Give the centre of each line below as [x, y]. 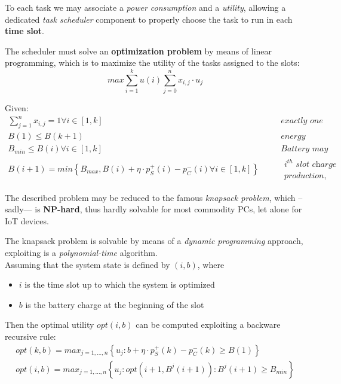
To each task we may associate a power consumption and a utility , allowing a [145, 7]
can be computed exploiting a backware [208, 324]
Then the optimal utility [50, 324]
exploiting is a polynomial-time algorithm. [81, 253]
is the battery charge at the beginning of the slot [115, 304]
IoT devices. [27, 220]
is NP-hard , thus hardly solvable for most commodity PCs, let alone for [168, 209]
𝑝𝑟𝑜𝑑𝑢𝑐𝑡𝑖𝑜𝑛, [305, 176]
